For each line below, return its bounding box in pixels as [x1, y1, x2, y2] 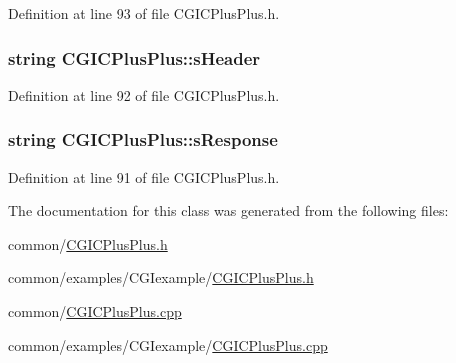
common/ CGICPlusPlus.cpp [8, 301, 182, 321]
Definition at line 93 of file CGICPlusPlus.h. [8, 3, 280, 23]
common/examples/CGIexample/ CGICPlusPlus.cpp [8, 334, 328, 355]
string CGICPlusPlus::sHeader [8, 45, 261, 70]
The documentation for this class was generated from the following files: [8, 200, 449, 221]
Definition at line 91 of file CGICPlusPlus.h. [8, 166, 280, 187]
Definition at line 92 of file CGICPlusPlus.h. [8, 84, 280, 105]
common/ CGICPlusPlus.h [8, 233, 168, 254]
